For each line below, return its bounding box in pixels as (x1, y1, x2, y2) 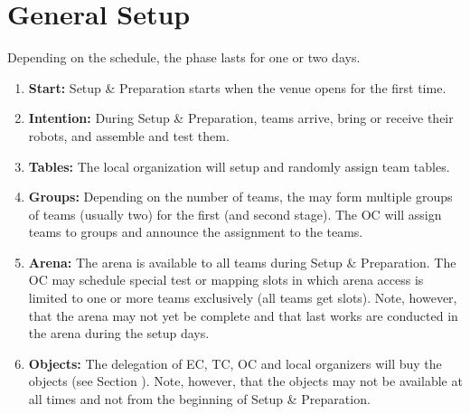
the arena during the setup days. (28, 324, 210, 343)
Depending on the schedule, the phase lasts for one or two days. (7, 48, 361, 67)
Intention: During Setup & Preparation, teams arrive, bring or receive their (28, 108, 454, 127)
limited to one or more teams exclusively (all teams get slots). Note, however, (28, 288, 457, 307)
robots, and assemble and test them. (28, 126, 230, 145)
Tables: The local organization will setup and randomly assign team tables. (28, 156, 450, 175)
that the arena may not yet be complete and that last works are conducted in (28, 306, 458, 325)
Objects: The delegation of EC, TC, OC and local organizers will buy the (28, 353, 442, 372)
